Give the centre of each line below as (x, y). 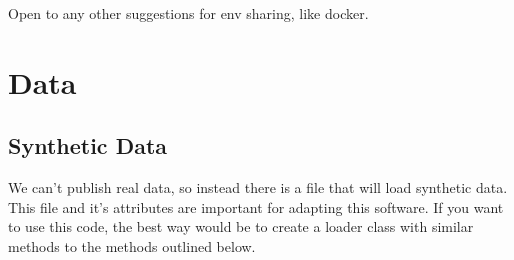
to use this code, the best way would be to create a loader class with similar (241, 226)
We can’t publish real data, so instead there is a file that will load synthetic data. (258, 187)
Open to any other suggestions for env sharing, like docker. (188, 13)
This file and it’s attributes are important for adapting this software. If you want (256, 206)
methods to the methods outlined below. (132, 245)
